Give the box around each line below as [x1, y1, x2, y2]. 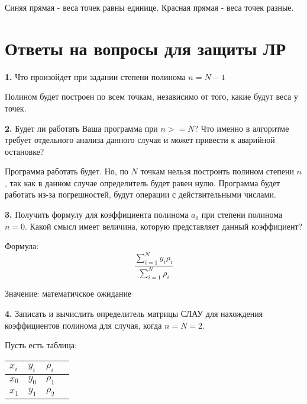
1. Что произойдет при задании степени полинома [5, 70, 186, 82]
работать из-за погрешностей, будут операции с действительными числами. [5, 188, 276, 201]
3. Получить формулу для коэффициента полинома [5, 208, 189, 221]
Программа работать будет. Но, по [5, 165, 128, 177]
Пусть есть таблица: [5, 339, 77, 351]
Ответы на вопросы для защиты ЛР [5, 36, 286, 60]
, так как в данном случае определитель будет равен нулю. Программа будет [5, 176, 280, 189]
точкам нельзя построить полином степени [140, 165, 294, 177]
